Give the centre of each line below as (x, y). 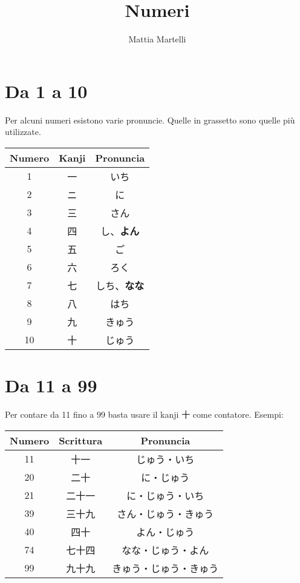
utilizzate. (23, 132)
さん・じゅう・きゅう (165, 513)
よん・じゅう (165, 532)
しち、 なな (120, 285)
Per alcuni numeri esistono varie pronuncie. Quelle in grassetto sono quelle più (150, 120)
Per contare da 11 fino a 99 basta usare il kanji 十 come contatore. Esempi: (144, 414)
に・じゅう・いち (165, 495)
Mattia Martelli (157, 39)
